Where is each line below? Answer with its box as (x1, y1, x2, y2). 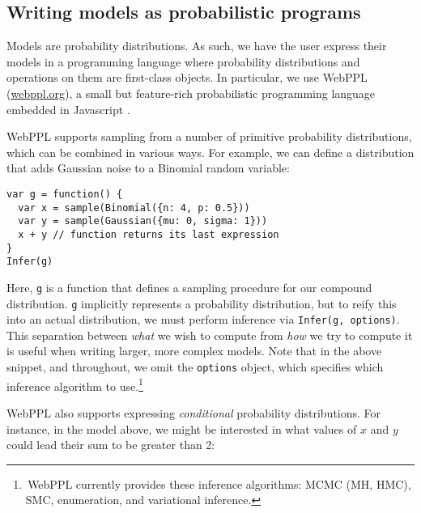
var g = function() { (6, 188, 123, 200)
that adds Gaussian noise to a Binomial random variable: (6, 159, 290, 176)
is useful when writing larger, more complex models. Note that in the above (6, 342, 382, 359)
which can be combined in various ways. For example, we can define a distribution (6, 143, 415, 160)
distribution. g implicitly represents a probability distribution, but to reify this (6, 295, 397, 312)
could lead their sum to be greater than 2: (6, 436, 215, 453)
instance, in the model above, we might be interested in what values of (6, 420, 357, 437)
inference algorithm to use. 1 (6, 375, 143, 394)
